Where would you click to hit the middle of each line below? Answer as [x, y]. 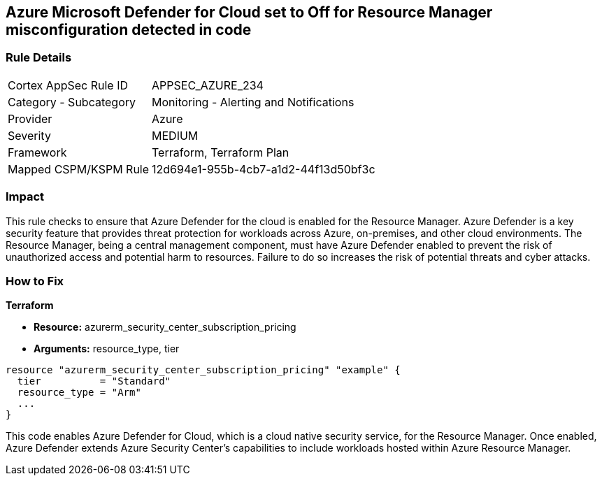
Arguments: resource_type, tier [107, 349]
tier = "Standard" [94, 381]
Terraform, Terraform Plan [221, 152]
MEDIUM [175, 135]
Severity [29, 135]
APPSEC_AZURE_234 [208, 85]
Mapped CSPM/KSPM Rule [79, 169]
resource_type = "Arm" [79, 393]
